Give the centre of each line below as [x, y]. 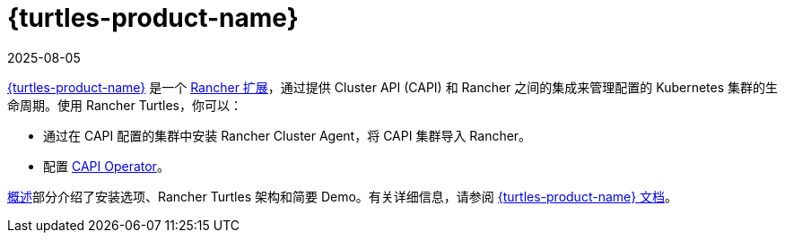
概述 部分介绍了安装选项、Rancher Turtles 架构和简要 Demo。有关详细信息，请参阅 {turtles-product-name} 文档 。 [343, 196]
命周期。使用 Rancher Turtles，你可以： [125, 105]
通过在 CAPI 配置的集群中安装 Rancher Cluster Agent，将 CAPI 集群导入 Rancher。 [288, 135]
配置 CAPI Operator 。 [106, 166]
